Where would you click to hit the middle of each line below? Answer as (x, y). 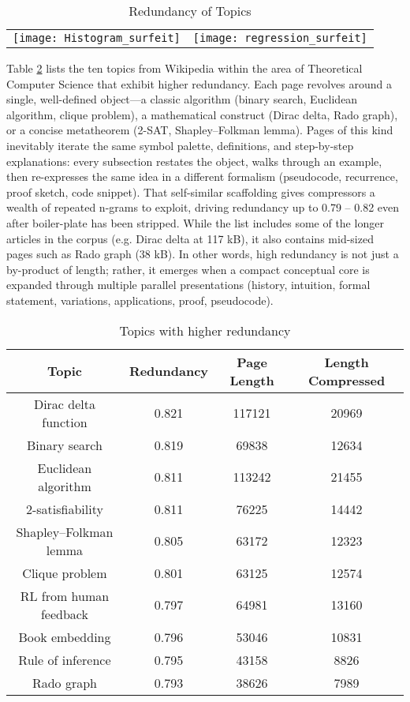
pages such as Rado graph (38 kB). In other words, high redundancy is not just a (203, 254)
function (65, 422)
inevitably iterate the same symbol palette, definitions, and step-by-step (180, 145)
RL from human (65, 595)
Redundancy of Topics (190, 11)
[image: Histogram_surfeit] (97, 38)
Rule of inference (65, 659)
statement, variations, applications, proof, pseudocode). (140, 300)
